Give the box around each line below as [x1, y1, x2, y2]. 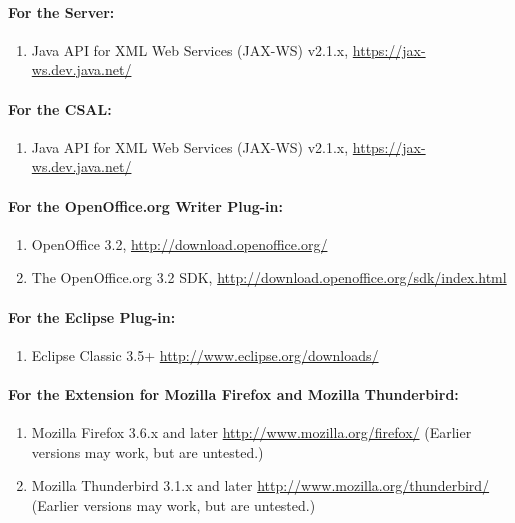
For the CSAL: [8, 98, 112, 119]
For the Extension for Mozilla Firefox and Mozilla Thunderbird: [8, 383, 459, 404]
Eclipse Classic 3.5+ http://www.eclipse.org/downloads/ [31, 344, 379, 365]
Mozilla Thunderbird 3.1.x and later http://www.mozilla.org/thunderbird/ [31, 475, 490, 496]
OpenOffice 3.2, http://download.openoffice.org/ [31, 233, 328, 254]
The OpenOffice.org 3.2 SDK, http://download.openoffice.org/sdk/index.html [31, 267, 507, 288]
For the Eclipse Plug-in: [8, 306, 176, 327]
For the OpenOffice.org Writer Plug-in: [8, 195, 283, 216]
